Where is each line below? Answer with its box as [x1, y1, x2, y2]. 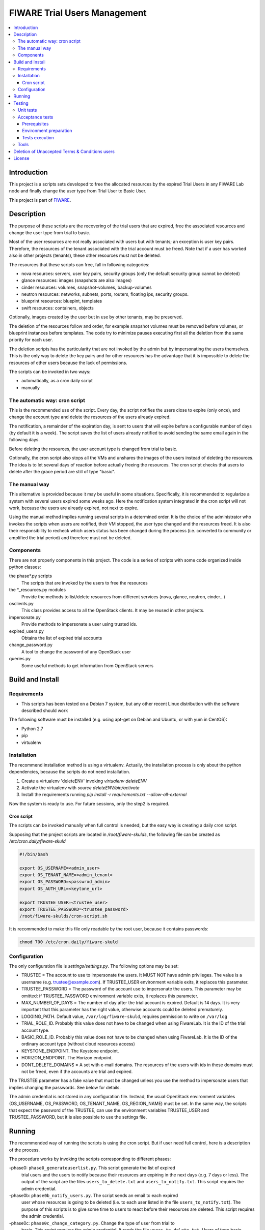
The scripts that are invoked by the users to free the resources [21, 580, 148, 585]
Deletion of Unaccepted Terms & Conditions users [13, 148, 115, 154]
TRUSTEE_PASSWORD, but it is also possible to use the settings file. [9, 1114, 147, 1120]
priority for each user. [9, 337, 53, 343]
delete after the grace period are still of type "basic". [9, 469, 115, 475]
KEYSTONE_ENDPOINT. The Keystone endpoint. [21, 1048, 119, 1054]
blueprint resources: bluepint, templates [21, 298, 103, 304]
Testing [13, 100, 29, 106]
